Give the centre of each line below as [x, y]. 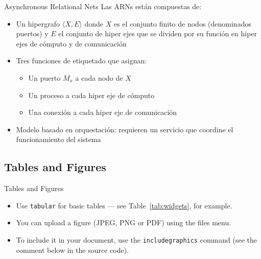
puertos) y [32, 33]
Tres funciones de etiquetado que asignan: [81, 61]
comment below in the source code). [72, 250]
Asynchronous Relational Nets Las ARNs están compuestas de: [103, 6]
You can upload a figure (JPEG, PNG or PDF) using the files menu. [124, 222]
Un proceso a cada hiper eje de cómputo [91, 95]
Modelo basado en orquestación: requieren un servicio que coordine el [125, 129]
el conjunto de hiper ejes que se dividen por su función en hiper [158, 33]
